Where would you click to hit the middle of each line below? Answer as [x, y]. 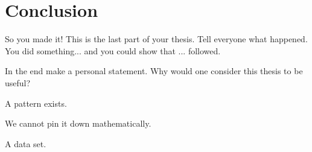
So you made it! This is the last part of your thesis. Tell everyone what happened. [156, 39]
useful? [18, 82]
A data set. [26, 143]
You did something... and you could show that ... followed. [113, 50]
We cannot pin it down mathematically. [78, 123]
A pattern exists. [36, 103]
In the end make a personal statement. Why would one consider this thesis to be [154, 71]
